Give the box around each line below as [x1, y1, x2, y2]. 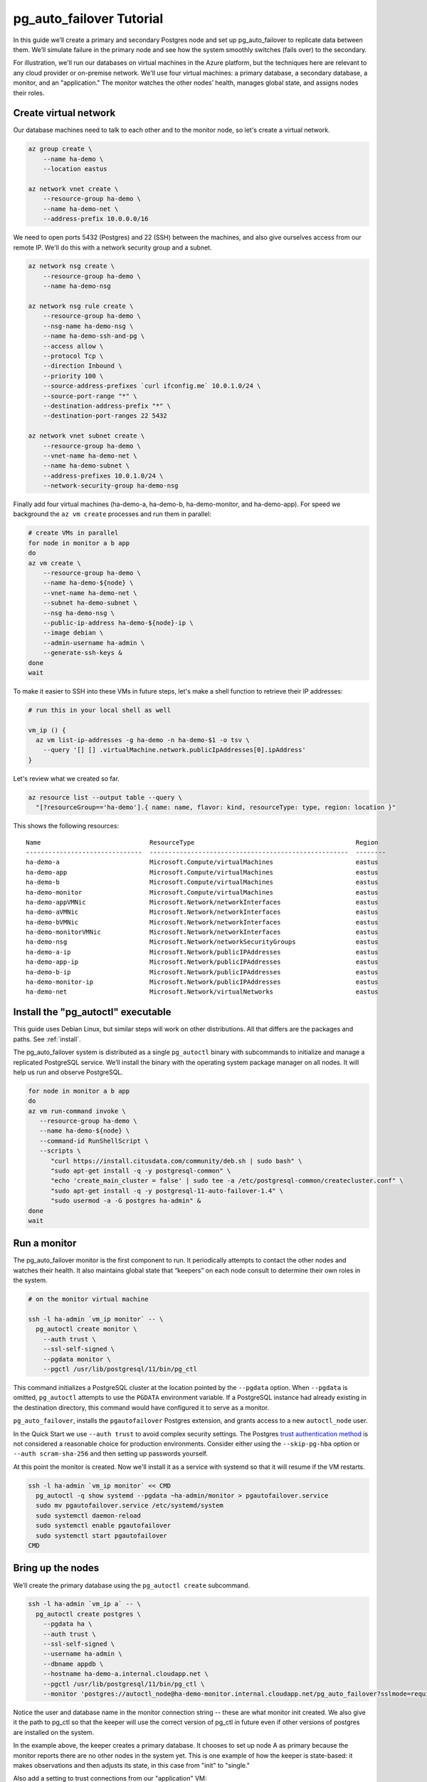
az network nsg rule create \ [28, 302, 134, 310]
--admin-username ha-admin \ [43, 639, 145, 647]
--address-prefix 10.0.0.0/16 [43, 215, 149, 223]
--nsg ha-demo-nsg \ [43, 609, 115, 617]
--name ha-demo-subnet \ [43, 462, 130, 470]
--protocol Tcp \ [43, 352, 104, 360]
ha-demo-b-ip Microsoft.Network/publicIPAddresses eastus [26, 968, 379, 976]
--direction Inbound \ [43, 362, 122, 370]
